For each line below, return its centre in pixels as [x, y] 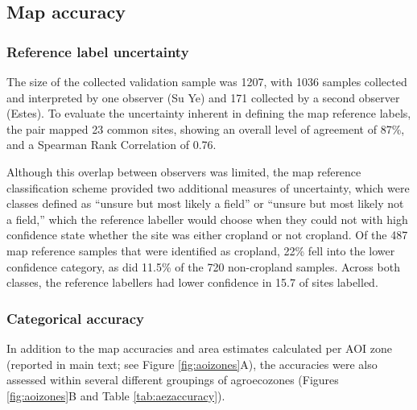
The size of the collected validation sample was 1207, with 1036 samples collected [207, 81]
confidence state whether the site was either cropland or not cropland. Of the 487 [207, 235]
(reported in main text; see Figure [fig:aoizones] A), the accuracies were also [192, 364]
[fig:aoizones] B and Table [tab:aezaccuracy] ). [116, 395]
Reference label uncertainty [98, 51]
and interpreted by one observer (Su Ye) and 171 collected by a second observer [203, 97]
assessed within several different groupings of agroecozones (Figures [173, 380]
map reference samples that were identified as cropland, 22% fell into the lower [201, 250]
